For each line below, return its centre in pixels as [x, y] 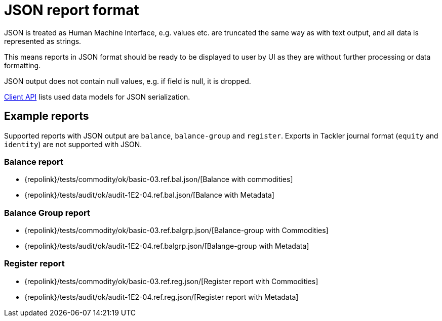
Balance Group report [47, 213]
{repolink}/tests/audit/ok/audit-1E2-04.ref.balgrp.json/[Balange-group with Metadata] [167, 246]
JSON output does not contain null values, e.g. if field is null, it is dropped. [128, 81]
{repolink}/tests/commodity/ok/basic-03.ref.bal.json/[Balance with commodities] [159, 179]
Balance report [34, 162]
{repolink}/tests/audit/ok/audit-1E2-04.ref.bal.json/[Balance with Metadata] [149, 195]
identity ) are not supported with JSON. [73, 144]
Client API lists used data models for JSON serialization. [97, 97]
